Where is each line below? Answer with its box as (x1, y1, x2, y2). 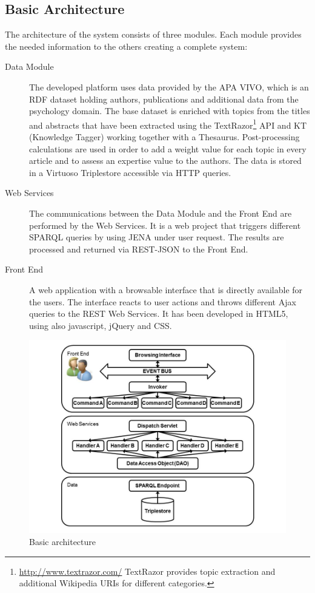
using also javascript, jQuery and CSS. (29, 319, 172, 331)
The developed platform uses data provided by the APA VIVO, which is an (29, 80, 309, 93)
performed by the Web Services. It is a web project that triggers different (29, 219, 301, 231)
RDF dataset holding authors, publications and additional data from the (29, 92, 299, 105)
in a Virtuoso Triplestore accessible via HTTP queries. (29, 166, 231, 178)
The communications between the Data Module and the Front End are (29, 206, 292, 219)
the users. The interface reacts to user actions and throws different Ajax (29, 295, 296, 308)
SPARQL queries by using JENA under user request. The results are (29, 231, 284, 243)
